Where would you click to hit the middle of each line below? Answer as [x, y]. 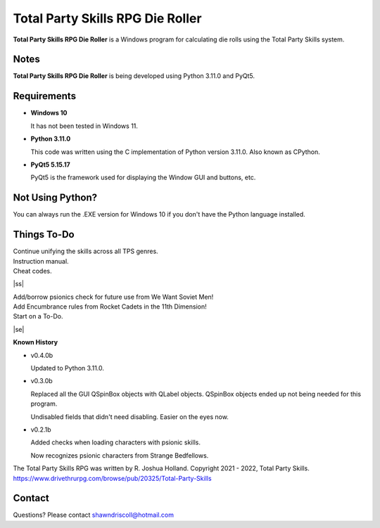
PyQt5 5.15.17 [50, 165]
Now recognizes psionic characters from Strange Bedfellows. [120, 455]
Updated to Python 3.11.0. [68, 368]
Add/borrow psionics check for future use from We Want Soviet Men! [113, 297]
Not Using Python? [55, 198]
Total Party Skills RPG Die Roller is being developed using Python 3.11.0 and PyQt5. [134, 76]
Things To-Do [44, 234]
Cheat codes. [32, 271]
